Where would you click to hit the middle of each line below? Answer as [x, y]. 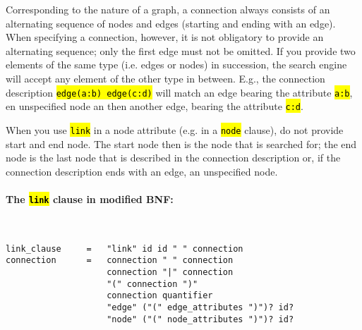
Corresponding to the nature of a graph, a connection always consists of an [168, 9]
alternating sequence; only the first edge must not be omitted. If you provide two [181, 50]
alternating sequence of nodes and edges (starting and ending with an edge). [171, 23]
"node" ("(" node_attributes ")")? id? [200, 319]
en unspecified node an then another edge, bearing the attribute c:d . [155, 106]
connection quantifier [160, 296]
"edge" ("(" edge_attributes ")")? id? [200, 308]
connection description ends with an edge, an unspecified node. [142, 171]
